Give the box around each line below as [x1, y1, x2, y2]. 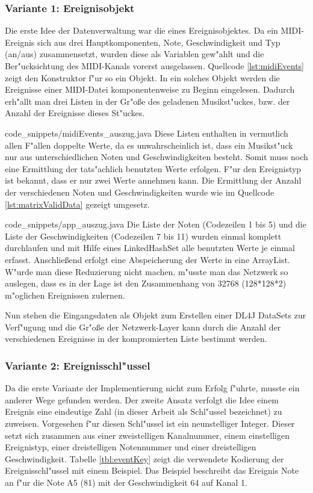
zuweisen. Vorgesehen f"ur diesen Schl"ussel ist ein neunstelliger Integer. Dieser [5, 417, 295, 430]
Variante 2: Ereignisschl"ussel [5, 358, 150, 373]
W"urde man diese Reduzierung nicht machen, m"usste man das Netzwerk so [5, 265, 288, 278]
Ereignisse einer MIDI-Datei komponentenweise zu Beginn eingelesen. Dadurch [5, 83, 295, 96]
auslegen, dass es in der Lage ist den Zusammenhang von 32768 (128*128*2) [5, 277, 287, 290]
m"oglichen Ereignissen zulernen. [5, 288, 125, 301]
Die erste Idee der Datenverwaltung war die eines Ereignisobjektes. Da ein [5, 24, 278, 37]
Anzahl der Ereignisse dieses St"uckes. [5, 107, 145, 119]
